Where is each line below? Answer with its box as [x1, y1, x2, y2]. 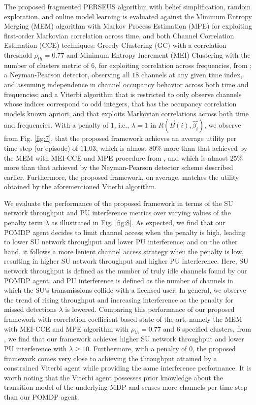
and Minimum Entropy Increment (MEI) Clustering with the [66, 49, 251, 60]
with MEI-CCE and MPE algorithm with [4, 323, 129, 334]
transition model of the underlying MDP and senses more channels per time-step [4, 382, 248, 392]
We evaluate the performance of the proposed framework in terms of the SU [4, 198, 233, 208]
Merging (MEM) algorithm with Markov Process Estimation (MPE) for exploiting [4, 21, 252, 31]
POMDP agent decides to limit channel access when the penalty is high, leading [4, 227, 246, 237]
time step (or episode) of [4, 142, 78, 153]
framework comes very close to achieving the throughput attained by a [4, 353, 217, 363]
